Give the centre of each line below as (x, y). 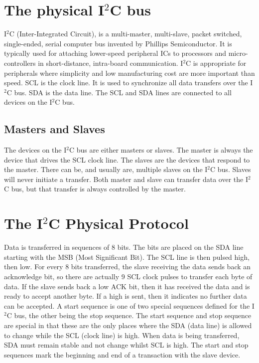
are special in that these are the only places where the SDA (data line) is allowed (128, 325)
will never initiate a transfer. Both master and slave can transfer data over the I (126, 179)
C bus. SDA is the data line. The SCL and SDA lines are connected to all (119, 92)
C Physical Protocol (119, 223)
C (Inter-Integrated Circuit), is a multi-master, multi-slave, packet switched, (126, 34)
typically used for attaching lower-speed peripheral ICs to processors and (115, 53)
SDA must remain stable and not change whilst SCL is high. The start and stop (126, 345)
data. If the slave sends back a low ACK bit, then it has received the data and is (127, 286)
